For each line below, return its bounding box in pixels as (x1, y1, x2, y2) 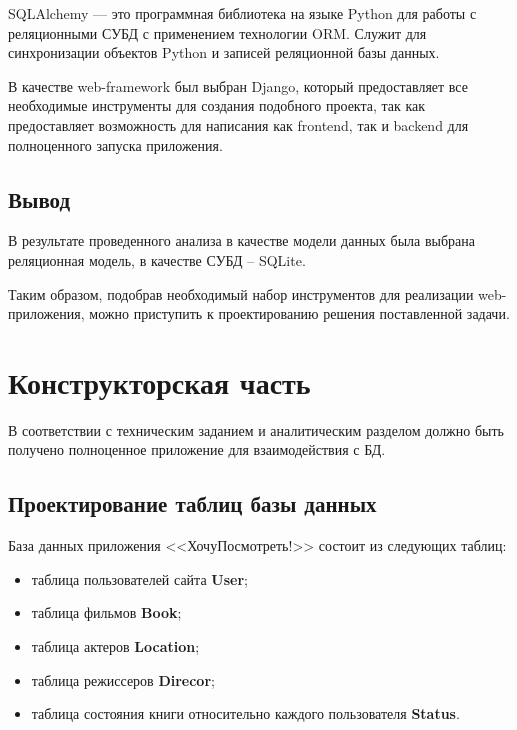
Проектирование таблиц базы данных (8, 488, 377, 519)
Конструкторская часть (8, 361, 311, 402)
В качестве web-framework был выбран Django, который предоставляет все (8, 75, 468, 96)
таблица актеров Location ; (31, 636, 200, 657)
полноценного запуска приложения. (8, 134, 223, 155)
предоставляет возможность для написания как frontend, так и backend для (8, 114, 469, 135)
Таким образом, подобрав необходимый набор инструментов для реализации (8, 283, 474, 304)
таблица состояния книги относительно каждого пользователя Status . (31, 703, 460, 724)
